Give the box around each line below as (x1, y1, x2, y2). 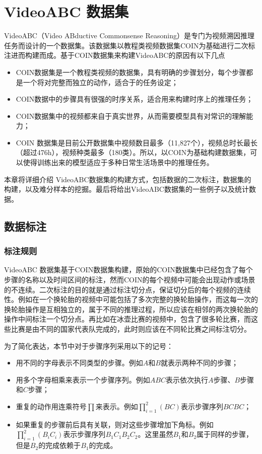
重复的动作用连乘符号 (16, 401, 87, 411)
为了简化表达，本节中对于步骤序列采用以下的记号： (4, 340, 173, 351)
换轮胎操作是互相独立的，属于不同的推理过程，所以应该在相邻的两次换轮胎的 (4, 304, 258, 314)
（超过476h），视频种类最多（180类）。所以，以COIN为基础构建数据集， (16, 147, 250, 158)
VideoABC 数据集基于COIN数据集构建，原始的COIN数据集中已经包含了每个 (4, 264, 253, 275)
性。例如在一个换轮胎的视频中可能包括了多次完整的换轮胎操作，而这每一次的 (4, 294, 258, 305)
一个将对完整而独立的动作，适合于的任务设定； (23, 77, 178, 87)
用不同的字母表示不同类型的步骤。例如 (16, 357, 143, 368)
